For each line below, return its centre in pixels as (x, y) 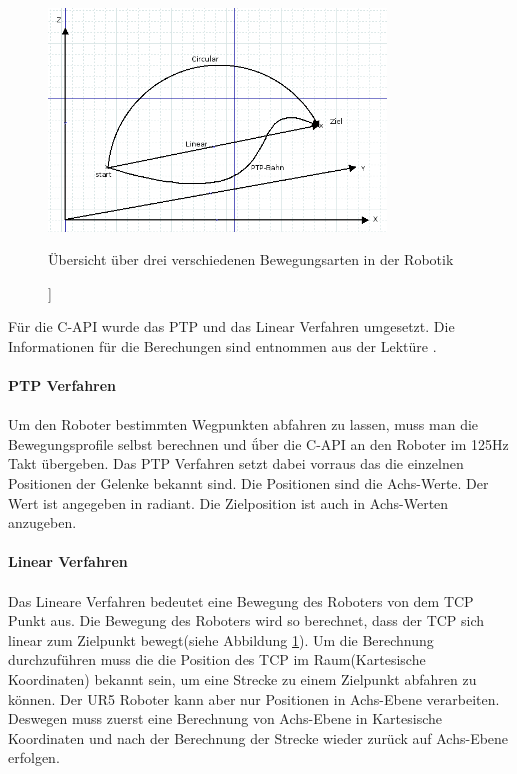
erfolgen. (34, 757)
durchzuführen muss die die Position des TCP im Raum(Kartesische (217, 659)
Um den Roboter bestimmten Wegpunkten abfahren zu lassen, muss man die (243, 424)
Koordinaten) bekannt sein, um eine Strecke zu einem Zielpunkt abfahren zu (242, 679)
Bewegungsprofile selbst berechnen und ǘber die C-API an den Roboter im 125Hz (258, 443)
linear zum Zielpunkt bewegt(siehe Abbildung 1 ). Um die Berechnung (221, 639)
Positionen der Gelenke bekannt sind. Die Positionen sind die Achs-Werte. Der (248, 483)
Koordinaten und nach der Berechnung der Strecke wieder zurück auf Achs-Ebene (258, 737)
